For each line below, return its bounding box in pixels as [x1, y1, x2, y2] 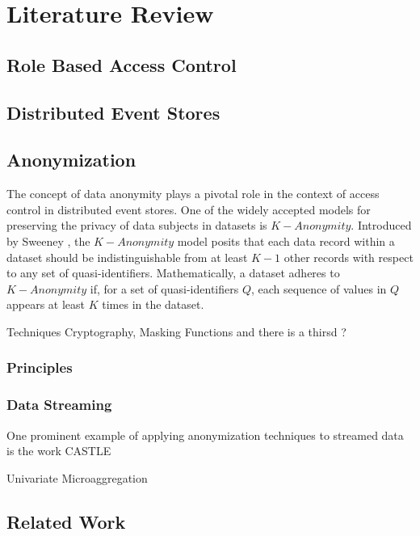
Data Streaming [6, 395, 112, 415]
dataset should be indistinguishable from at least [6, 248, 248, 265]
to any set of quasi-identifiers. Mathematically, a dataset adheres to [6, 264, 340, 281]
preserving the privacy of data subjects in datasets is [6, 217, 267, 234]
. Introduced [351, 217, 412, 234]
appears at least [6, 296, 86, 313]
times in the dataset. [102, 296, 204, 313]
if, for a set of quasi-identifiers [90, 280, 239, 297]
